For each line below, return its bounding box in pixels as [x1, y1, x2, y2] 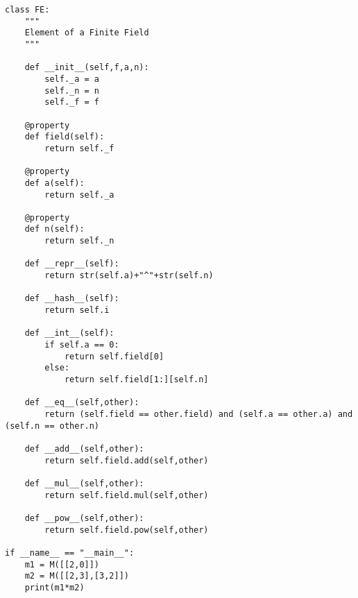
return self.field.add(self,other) [44, 455, 209, 465]
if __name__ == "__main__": [5, 547, 135, 558]
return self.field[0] [64, 351, 164, 361]
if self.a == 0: [44, 340, 119, 350]
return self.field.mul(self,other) [44, 490, 209, 500]
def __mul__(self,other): [24, 478, 144, 488]
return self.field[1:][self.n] [64, 375, 209, 384]
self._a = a [44, 74, 100, 84]
